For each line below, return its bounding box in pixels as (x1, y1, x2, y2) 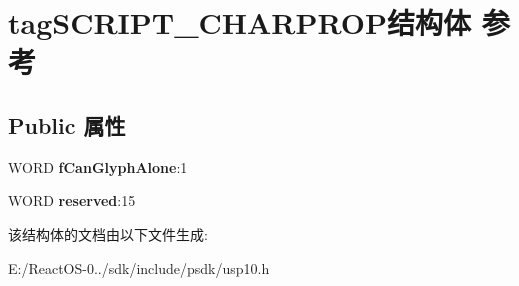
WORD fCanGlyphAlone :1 (8, 156, 188, 177)
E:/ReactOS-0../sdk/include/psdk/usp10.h (8, 257, 270, 278)
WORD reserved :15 (8, 190, 136, 211)
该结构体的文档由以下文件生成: (8, 223, 208, 244)
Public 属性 (8, 109, 126, 140)
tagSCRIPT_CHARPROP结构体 (8, 2, 471, 43)
